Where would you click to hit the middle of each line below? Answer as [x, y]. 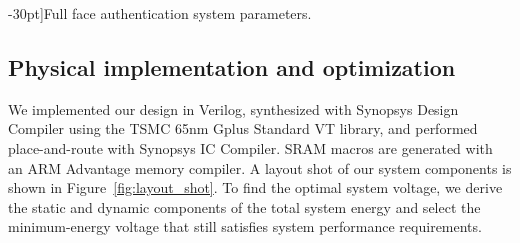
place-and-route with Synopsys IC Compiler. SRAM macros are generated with [250, 147]
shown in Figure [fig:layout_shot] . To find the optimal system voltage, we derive [255, 187]
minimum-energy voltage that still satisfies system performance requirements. [245, 226]
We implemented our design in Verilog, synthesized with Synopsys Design [233, 108]
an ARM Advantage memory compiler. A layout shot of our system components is [260, 167]
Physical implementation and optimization [232, 66]
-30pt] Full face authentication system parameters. [160, 13]
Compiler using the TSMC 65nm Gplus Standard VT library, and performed [243, 128]
